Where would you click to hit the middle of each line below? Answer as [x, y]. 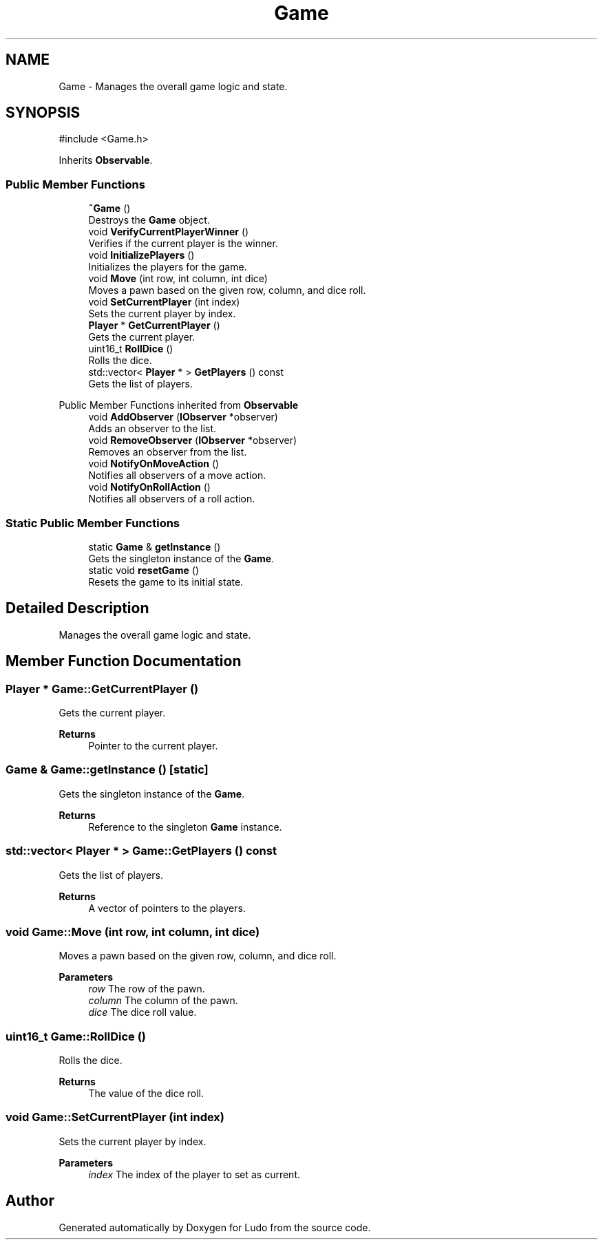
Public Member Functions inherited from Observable [179, 405]
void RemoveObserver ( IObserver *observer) [193, 440]
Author [30, 1201]
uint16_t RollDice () [131, 349]
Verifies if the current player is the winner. [183, 244]
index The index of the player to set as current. [194, 1174]
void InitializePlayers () [141, 255]
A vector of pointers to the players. [167, 908]
